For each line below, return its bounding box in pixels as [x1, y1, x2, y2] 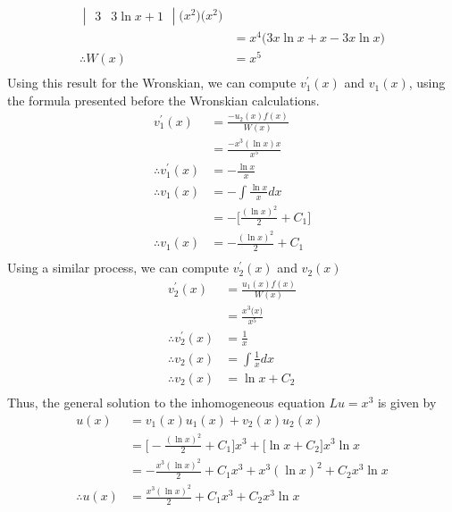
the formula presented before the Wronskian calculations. [7, 90, 320, 109]
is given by [377, 393, 437, 412]
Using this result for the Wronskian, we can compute [7, 73, 297, 92]
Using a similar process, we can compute [7, 258, 230, 277]
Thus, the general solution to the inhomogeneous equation [7, 393, 325, 412]
